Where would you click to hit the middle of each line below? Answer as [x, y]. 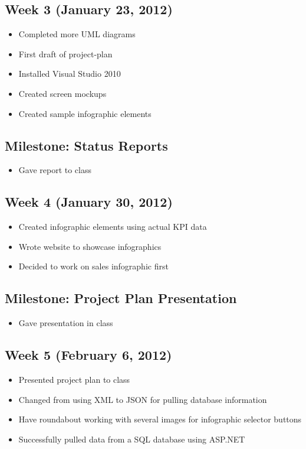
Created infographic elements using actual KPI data [113, 227]
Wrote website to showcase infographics [90, 246]
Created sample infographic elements [85, 113]
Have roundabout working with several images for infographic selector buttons [160, 419]
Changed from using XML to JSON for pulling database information [143, 399]
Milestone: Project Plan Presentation [121, 298]
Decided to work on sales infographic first [93, 266]
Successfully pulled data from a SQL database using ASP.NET [132, 439]
